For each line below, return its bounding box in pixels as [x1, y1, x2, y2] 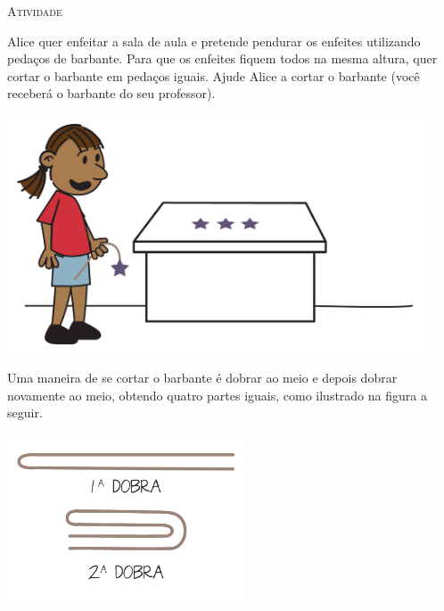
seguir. [7, 403, 43, 422]
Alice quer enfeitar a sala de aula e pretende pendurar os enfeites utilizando [7, 31, 421, 50]
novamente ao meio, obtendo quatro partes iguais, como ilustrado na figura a [7, 385, 427, 404]
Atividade [7, 2, 62, 20]
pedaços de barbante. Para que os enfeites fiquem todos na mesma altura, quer [7, 49, 438, 68]
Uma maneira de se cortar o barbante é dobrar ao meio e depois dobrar [7, 368, 398, 387]
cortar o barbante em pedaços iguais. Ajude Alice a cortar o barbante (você [7, 66, 420, 85]
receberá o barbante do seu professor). [7, 84, 216, 103]
